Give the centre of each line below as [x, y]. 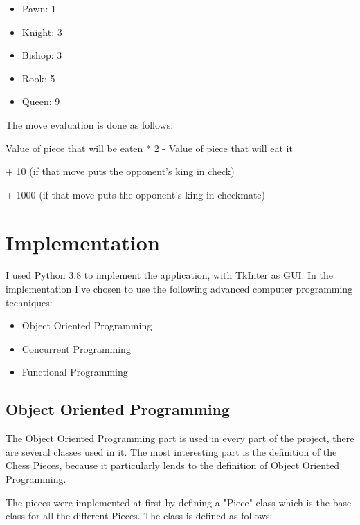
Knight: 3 [42, 31]
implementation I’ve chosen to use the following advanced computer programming [179, 289]
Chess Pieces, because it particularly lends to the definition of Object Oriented [173, 465]
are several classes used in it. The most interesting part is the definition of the [171, 451]
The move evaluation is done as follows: [90, 124]
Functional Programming [75, 372]
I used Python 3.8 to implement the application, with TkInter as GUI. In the [169, 275]
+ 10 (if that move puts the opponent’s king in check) [120, 171]
